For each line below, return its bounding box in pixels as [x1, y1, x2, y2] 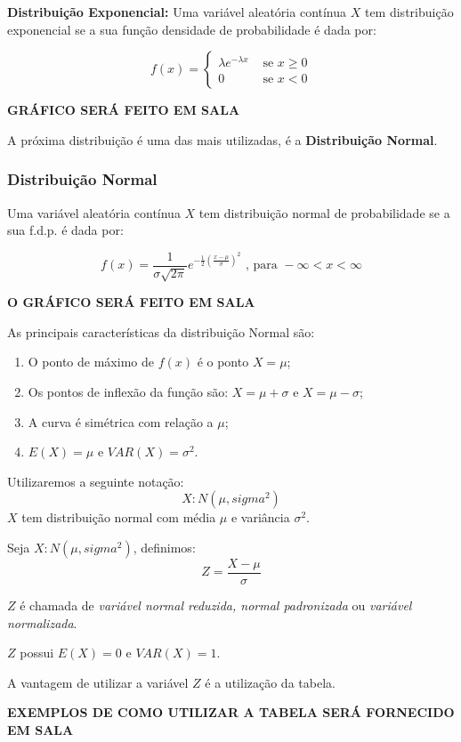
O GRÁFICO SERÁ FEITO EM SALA [7, 293, 255, 311]
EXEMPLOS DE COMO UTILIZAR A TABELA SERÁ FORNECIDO [7, 703, 455, 722]
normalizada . [7, 613, 77, 632]
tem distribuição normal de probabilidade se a [198, 203, 450, 222]
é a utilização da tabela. [205, 673, 336, 691]
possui [20, 643, 54, 662]
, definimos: [133, 537, 196, 556]
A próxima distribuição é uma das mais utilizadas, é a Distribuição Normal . [7, 130, 438, 149]
